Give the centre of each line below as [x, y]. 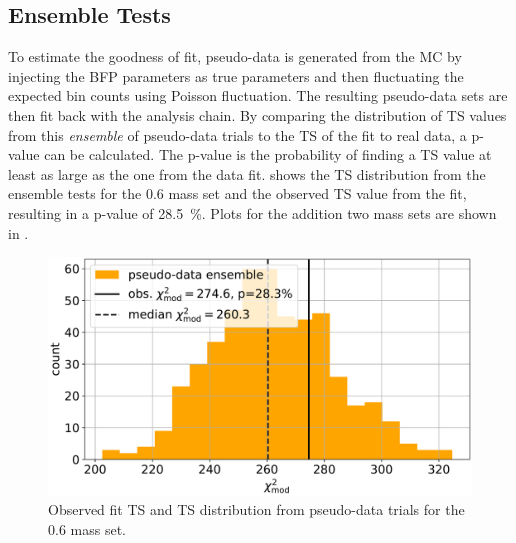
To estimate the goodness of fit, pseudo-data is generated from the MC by [235, 56]
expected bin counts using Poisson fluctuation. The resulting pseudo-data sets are [258, 95]
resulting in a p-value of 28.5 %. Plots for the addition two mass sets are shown [252, 212]
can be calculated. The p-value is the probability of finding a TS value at [268, 154]
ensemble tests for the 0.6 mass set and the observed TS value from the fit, [237, 193]
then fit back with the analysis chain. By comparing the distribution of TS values [257, 114]
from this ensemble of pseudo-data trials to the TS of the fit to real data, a [237, 134]
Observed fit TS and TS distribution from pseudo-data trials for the [256, 509]
